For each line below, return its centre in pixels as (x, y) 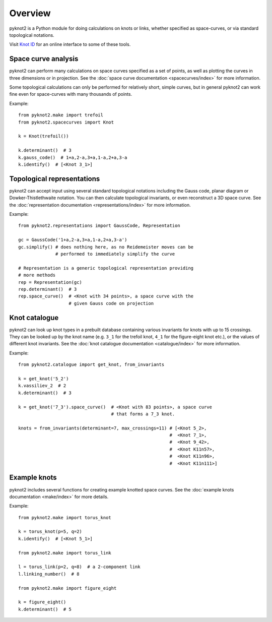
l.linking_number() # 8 (49, 574)
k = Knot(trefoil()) (44, 136)
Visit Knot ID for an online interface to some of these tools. (70, 44)
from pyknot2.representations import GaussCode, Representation (99, 226)
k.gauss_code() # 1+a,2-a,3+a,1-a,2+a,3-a (73, 157)
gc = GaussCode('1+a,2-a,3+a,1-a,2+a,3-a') (73, 240)
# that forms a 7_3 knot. (143, 414)
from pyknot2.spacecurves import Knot (66, 122)
